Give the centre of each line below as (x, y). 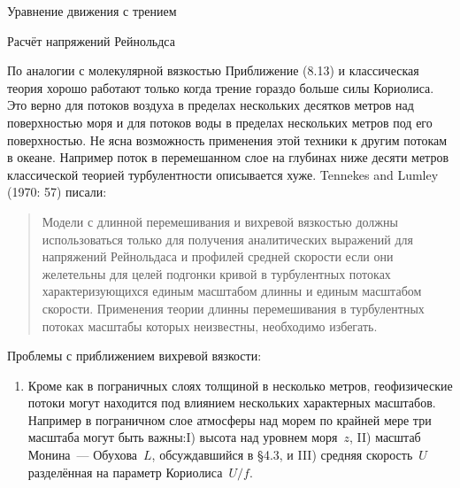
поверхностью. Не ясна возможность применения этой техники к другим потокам (227, 139)
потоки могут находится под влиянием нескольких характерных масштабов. (232, 403)
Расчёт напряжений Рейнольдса (91, 40)
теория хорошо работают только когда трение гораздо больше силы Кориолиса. (221, 87)
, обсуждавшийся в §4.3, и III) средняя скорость (282, 455)
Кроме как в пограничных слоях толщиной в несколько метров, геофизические (240, 385)
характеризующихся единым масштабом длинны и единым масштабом (232, 291)
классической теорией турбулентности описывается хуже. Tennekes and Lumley (223, 174)
